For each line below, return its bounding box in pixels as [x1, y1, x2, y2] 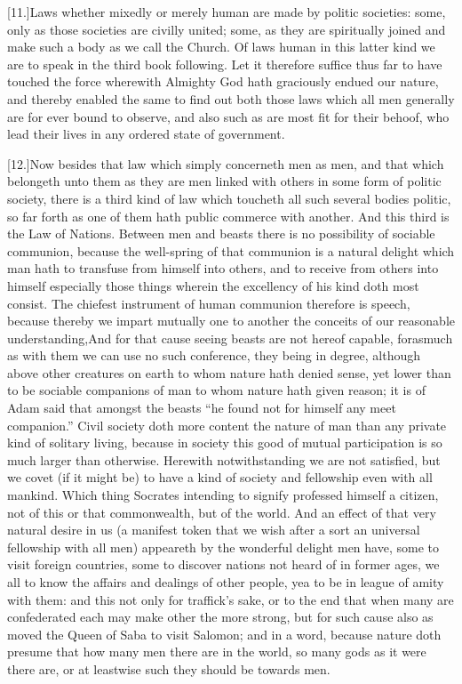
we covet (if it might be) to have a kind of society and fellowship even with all [7, 468, 433, 487]
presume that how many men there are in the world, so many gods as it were [7, 642, 426, 661]
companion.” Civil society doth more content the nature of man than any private [7, 415, 447, 434]
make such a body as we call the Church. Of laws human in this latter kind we [7, 37, 435, 56]
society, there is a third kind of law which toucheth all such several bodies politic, [7, 189, 451, 207]
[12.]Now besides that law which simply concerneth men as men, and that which [7, 154, 444, 173]
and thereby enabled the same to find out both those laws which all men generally [7, 89, 455, 108]
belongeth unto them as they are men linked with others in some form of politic [7, 172, 442, 190]
